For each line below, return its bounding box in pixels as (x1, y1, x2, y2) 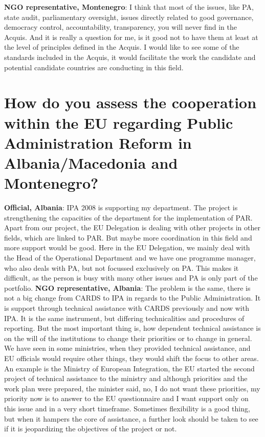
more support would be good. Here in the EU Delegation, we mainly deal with (4, 242, 250, 253)
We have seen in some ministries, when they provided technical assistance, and (4, 343, 251, 353)
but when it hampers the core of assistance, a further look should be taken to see (4, 413, 258, 424)
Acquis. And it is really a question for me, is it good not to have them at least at (4, 31, 258, 42)
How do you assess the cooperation (4, 92, 257, 113)
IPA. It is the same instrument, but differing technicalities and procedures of (4, 312, 245, 323)
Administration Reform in (4, 132, 192, 153)
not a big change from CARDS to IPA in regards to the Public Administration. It (4, 292, 261, 303)
